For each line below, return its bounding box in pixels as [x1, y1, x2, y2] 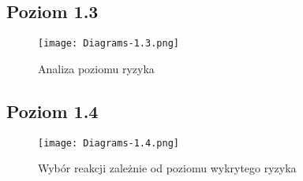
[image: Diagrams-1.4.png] [38, 137, 179, 149]
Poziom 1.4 [6, 98, 99, 123]
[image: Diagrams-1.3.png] [38, 38, 179, 50]
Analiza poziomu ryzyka [38, 60, 155, 76]
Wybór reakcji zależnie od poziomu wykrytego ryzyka [38, 160, 297, 176]
